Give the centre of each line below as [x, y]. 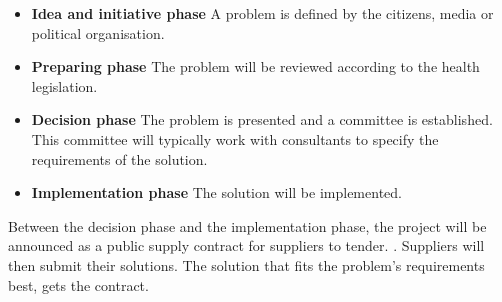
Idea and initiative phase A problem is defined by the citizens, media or [262, 13]
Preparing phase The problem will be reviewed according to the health [255, 66]
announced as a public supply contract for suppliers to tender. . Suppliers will [246, 245]
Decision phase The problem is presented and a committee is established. [262, 119]
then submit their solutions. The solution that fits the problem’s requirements [246, 264]
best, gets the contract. [78, 284]
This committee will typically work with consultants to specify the [235, 138]
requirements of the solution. [119, 158]
